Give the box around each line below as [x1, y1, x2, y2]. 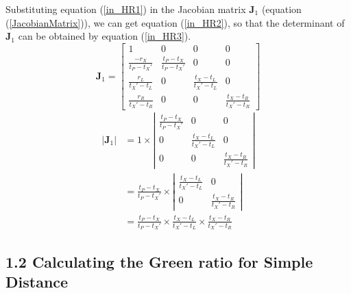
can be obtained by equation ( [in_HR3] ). [18, 29, 191, 43]
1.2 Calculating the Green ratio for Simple [5, 251, 313, 272]
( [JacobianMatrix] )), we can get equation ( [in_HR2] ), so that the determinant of [5, 15, 345, 29]
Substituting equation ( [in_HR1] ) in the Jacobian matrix [5, 2, 246, 16]
